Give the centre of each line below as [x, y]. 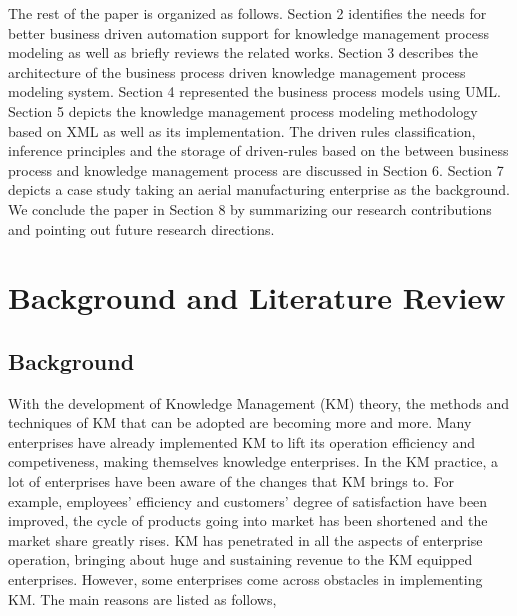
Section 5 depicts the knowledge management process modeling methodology [243, 110]
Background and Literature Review [257, 297]
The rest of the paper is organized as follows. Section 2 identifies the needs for [247, 13]
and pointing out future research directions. [141, 228]
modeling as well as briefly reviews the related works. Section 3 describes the [243, 52]
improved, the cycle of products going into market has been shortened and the [248, 520]
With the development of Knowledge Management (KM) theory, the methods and [259, 402]
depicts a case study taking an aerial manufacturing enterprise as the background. [259, 189]
